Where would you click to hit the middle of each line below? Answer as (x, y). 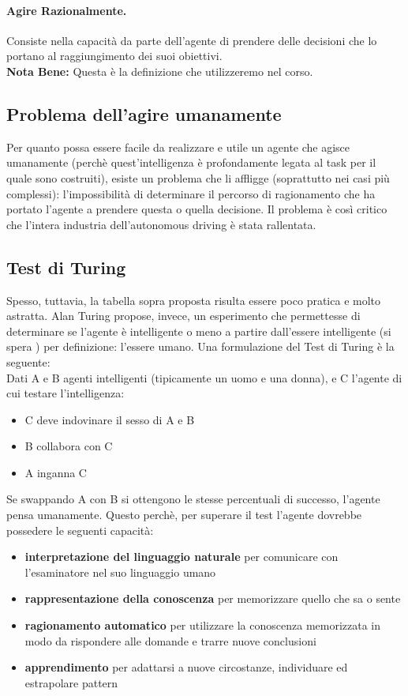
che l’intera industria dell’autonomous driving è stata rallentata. (161, 224)
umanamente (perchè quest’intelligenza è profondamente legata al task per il (191, 162)
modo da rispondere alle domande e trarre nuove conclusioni (170, 640)
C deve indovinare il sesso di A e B (110, 419)
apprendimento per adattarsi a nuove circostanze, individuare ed (186, 667)
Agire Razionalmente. (67, 10)
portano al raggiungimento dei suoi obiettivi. (114, 56)
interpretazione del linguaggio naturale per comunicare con (182, 557)
